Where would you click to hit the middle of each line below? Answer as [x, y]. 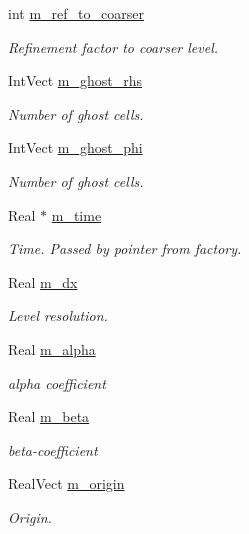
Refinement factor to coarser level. [113, 46]
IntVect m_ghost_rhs [75, 80]
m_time [76, 214]
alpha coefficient [57, 382]
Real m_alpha [52, 348]
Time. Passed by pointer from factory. [125, 248]
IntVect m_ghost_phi [75, 147]
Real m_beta [49, 416]
